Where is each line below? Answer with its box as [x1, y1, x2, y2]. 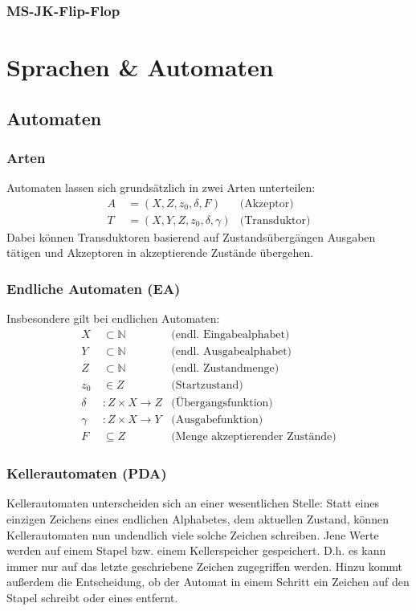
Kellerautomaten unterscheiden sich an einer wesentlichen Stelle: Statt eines [6, 495, 379, 511]
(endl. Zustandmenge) [171, 362, 279, 374]
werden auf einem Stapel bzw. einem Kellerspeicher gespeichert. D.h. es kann [6, 542, 386, 559]
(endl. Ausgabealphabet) [171, 345, 292, 357]
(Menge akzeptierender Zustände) [171, 431, 336, 443]
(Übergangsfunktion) [171, 397, 273, 409]
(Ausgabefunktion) [171, 414, 263, 426]
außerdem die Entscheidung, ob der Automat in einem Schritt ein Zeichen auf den [6, 573, 410, 590]
